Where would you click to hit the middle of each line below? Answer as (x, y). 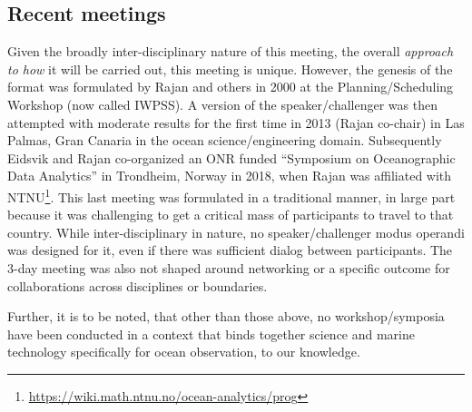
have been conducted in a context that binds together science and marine (211, 334)
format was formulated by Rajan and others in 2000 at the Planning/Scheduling (231, 87)
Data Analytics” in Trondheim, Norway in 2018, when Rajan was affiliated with (230, 176)
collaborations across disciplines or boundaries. (138, 285)
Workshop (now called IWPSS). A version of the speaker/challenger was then (222, 104)
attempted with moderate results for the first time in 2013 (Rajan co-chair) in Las (236, 122)
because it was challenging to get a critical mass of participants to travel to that (231, 215)
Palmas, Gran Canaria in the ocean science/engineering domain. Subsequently (225, 140)
